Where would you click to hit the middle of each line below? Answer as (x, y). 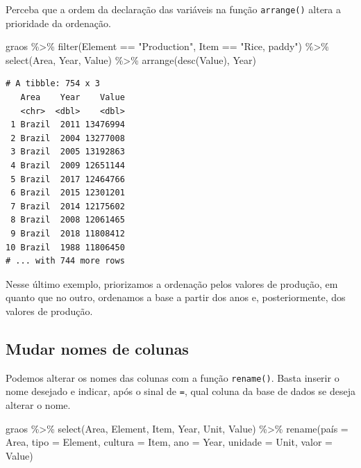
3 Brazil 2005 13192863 (68, 152)
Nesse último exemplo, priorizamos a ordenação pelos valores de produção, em (172, 283)
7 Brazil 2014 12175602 (68, 206)
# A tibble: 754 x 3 (53, 84)
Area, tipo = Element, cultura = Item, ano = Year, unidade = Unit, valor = (169, 442)
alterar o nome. (38, 405)
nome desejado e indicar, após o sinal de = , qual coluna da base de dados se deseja (180, 391)
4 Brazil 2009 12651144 (68, 166)
